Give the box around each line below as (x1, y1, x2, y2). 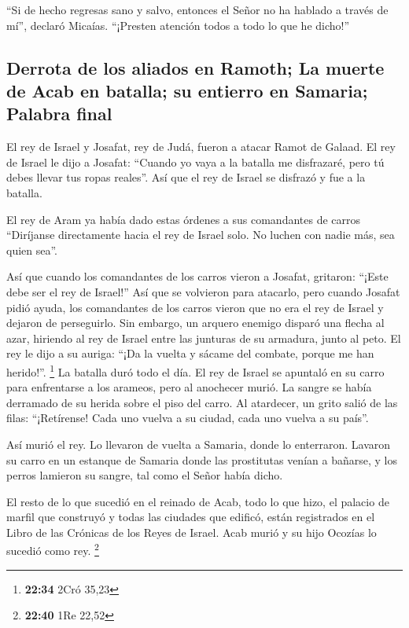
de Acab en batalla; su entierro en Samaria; (6, 78, 368, 102)
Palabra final (6, 101, 112, 126)
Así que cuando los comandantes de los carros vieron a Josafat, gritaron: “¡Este (6, 268, 389, 285)
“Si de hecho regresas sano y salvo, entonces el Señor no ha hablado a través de (6, 2, 389, 17)
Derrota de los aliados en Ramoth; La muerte (6, 55, 385, 79)
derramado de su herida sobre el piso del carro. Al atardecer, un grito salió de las (6, 394, 398, 410)
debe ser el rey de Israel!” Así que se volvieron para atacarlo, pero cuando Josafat (6, 283, 400, 299)
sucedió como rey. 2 (6, 540, 99, 559)
